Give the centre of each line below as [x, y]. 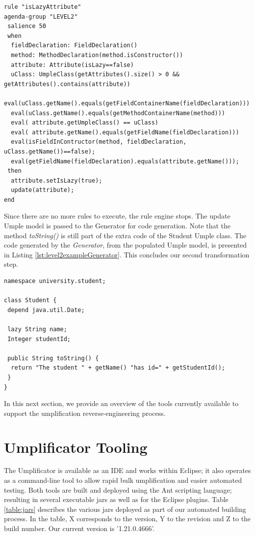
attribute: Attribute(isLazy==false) [72, 65]
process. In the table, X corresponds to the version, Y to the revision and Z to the [127, 519]
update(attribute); [43, 190]
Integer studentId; [39, 339]
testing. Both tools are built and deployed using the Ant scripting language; [118, 489]
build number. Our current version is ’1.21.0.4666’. [79, 528]
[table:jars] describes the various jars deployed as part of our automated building [125, 509]
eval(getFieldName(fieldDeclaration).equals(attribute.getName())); [125, 161]
